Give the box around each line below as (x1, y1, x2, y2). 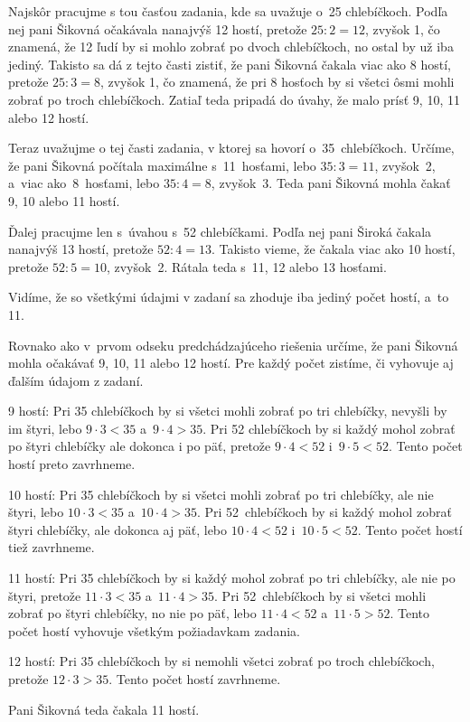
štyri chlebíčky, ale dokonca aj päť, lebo (8, 520, 228, 539)
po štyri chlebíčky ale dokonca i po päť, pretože (8, 436, 271, 455)
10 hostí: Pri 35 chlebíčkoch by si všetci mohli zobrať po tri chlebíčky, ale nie (8, 484, 434, 503)
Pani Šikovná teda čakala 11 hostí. (8, 699, 200, 718)
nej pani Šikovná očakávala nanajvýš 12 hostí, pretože (8, 19, 307, 38)
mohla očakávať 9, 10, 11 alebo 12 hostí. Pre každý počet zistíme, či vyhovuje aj (8, 353, 454, 372)
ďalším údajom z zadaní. (8, 370, 144, 389)
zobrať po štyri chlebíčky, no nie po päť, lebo (8, 604, 257, 623)
